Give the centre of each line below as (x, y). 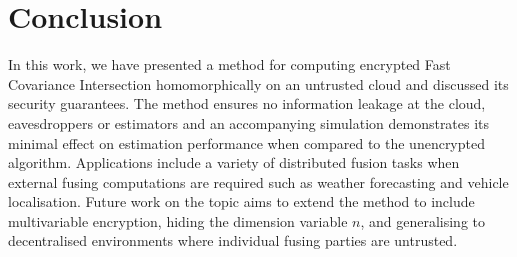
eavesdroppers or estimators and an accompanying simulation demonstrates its (249, 122)
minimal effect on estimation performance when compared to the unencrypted (246, 142)
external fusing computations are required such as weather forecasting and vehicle (258, 181)
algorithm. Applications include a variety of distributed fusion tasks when (234, 162)
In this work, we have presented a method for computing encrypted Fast (229, 64)
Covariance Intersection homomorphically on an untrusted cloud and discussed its (258, 83)
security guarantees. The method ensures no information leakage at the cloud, (247, 103)
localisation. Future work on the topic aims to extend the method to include (241, 201)
